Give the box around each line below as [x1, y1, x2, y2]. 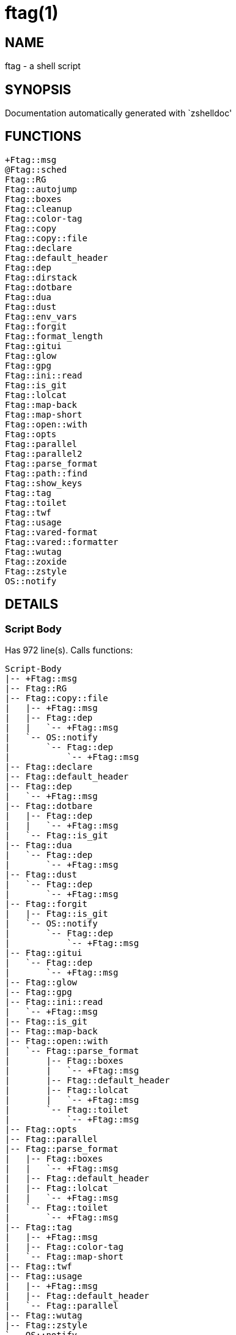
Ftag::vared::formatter [5, 536, 119, 547]
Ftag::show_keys [5, 478, 83, 488]
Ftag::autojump [5, 184, 78, 194]
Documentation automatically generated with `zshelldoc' [5, 108, 232, 119]
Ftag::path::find [5, 468, 87, 478]
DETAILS [5, 596, 59, 612]
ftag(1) [5, 2, 59, 23]
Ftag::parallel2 [5, 448, 83, 459]
